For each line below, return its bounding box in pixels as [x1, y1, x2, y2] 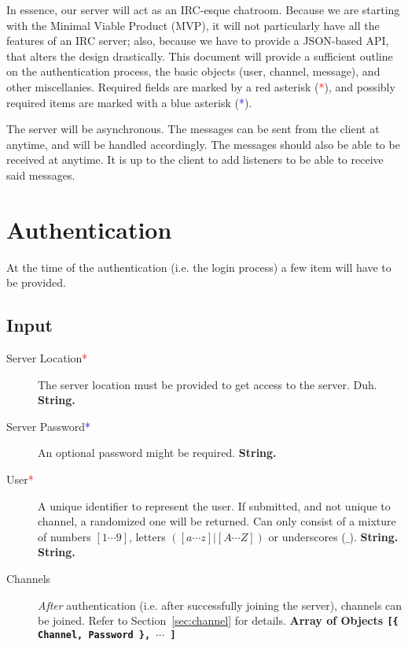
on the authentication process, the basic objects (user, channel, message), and [6, 63, 380, 80]
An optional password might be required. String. [38, 444, 277, 461]
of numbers [38, 528, 91, 544]
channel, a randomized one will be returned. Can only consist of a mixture [38, 513, 396, 529]
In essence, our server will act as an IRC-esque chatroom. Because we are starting [6, 2, 400, 17]
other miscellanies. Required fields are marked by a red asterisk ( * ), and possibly [6, 78, 395, 95]
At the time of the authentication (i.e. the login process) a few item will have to [6, 258, 391, 275]
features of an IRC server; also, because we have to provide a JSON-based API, [6, 32, 389, 49]
